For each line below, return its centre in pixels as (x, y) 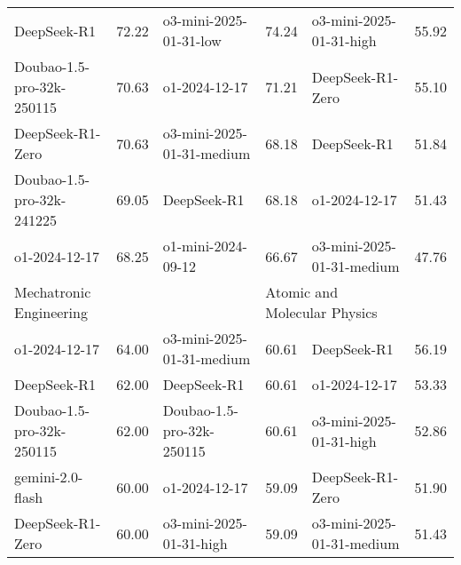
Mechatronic (53, 292)
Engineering (51, 312)
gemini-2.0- (49, 477)
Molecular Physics (321, 312)
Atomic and (302, 292)
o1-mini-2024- (205, 246)
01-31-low (192, 40)
